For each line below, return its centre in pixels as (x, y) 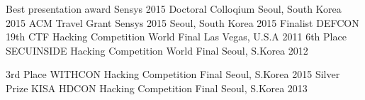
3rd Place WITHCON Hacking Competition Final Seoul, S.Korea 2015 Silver (173, 74)
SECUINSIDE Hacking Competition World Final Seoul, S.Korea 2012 (157, 50)
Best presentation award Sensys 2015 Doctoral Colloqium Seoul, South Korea (174, 9)
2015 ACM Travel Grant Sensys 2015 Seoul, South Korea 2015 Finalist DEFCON (182, 22)
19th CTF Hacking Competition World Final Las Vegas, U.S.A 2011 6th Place (176, 37)
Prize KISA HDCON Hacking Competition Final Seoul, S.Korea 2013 (157, 88)
